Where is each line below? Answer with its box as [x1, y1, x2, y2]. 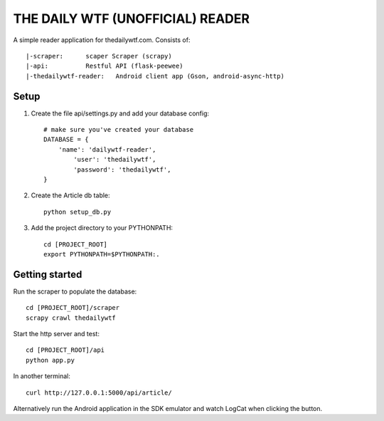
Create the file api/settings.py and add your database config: [31, 109, 210, 118]
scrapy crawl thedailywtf [26, 313, 117, 322]
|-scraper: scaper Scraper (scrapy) [26, 52, 172, 60]
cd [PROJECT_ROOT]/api [26, 346, 105, 354]
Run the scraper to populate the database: [13, 287, 137, 296]
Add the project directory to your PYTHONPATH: [31, 224, 174, 232]
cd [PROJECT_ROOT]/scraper [26, 303, 120, 312]
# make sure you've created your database [43, 125, 194, 134]
